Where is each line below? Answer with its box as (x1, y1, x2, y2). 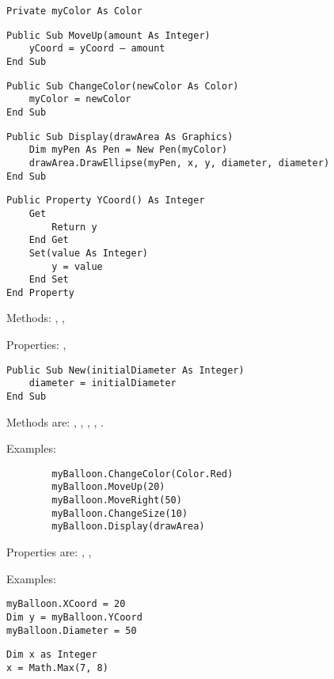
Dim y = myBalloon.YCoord (6, 611, 142, 623)
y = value (51, 260, 103, 272)
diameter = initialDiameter (28, 377, 176, 389)
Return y (51, 221, 97, 233)
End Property (6, 286, 74, 298)
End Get (28, 234, 69, 246)
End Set (28, 274, 69, 286)
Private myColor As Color (6, 6, 142, 17)
